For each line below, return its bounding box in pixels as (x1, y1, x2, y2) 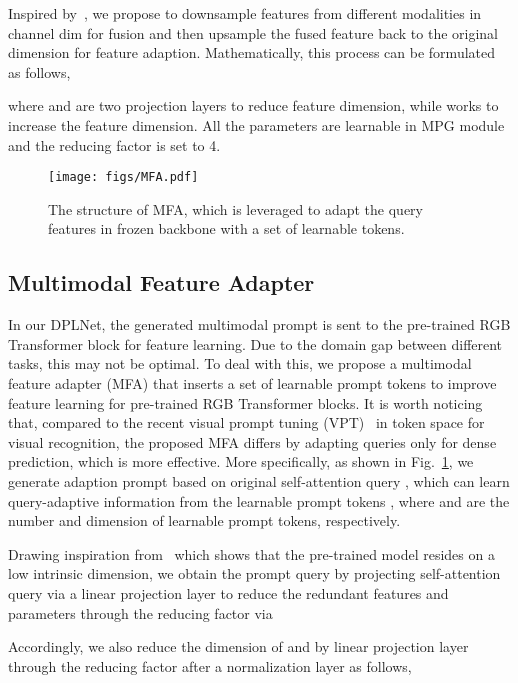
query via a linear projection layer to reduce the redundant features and (8, 582, 449, 603)
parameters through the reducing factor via (8, 602, 273, 623)
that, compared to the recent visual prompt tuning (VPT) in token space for (8, 412, 485, 433)
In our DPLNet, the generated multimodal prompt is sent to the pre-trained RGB (8, 314, 511, 335)
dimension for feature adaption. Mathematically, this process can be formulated (8, 42, 496, 63)
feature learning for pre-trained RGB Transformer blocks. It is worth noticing (8, 392, 483, 413)
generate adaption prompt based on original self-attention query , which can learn (8, 470, 510, 491)
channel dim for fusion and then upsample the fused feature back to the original (8, 22, 498, 43)
